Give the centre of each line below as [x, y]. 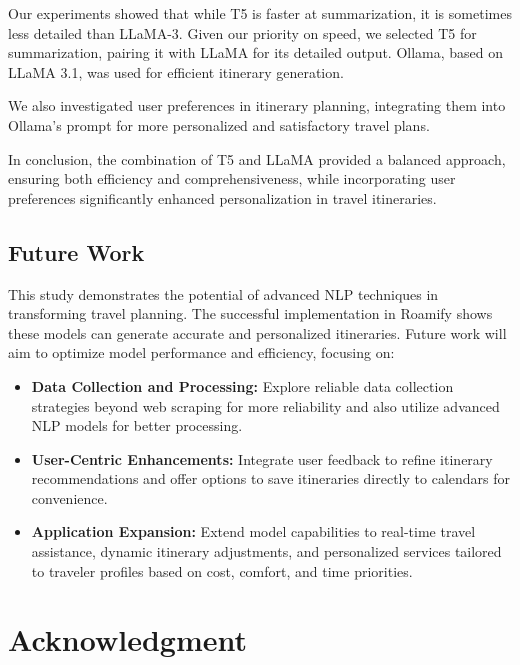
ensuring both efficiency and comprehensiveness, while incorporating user [232, 178]
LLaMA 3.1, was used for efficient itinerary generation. [176, 71]
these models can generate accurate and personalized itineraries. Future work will [257, 332]
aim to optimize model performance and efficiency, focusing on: [201, 352]
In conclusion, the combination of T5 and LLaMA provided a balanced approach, [257, 158]
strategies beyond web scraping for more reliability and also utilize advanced [265, 405]
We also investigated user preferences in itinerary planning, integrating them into [257, 105]
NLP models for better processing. [137, 425]
